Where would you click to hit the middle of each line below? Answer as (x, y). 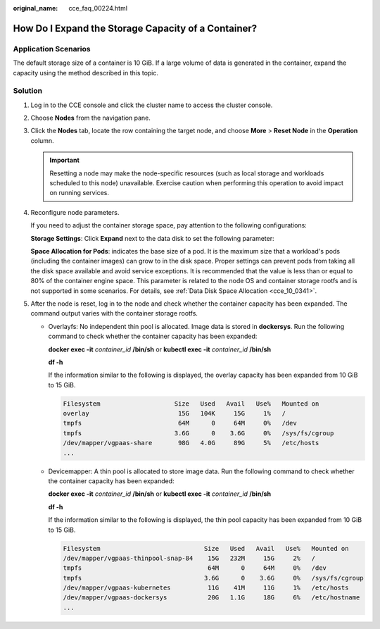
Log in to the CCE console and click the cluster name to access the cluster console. (152, 105)
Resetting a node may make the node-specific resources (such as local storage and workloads (187, 173)
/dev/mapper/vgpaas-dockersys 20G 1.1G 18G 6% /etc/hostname (211, 598)
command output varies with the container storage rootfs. (114, 313)
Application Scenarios (52, 49)
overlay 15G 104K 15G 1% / (175, 413)
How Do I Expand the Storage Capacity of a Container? (135, 28)
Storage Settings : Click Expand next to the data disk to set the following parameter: (152, 238)
